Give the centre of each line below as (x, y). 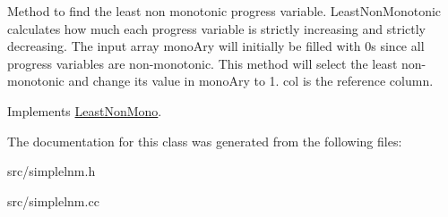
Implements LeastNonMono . (85, 110)
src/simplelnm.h (52, 171)
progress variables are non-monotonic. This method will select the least (202, 63)
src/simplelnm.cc (53, 200)
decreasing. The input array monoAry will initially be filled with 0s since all (216, 46)
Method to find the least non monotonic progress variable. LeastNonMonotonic (224, 11)
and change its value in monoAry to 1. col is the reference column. (251, 81)
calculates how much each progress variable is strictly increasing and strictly (217, 28)
